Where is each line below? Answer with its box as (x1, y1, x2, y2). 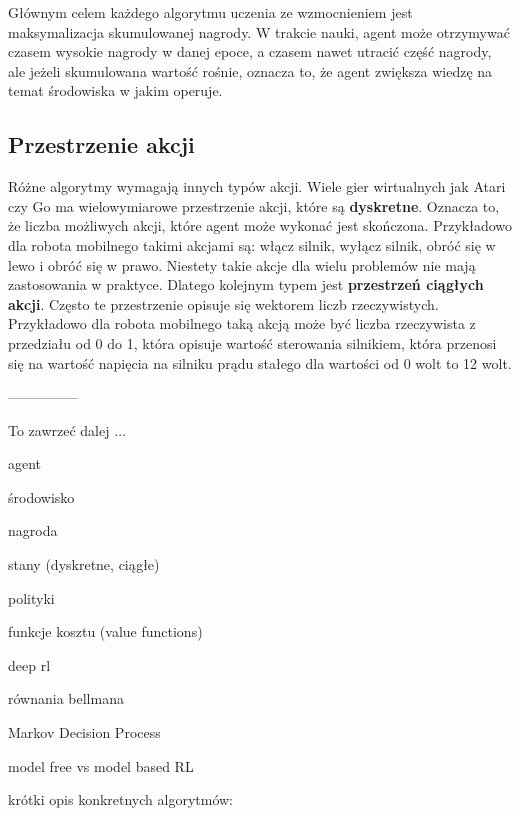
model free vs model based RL (8, 755, 194, 776)
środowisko (8, 486, 75, 507)
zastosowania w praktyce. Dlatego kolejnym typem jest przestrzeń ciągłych (8, 274, 484, 295)
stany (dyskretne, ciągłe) (8, 554, 160, 575)
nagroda (8, 520, 58, 541)
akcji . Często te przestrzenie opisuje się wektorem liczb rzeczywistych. (8, 293, 439, 314)
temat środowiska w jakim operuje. (8, 80, 223, 101)
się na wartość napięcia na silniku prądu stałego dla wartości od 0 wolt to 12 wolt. (8, 352, 512, 373)
